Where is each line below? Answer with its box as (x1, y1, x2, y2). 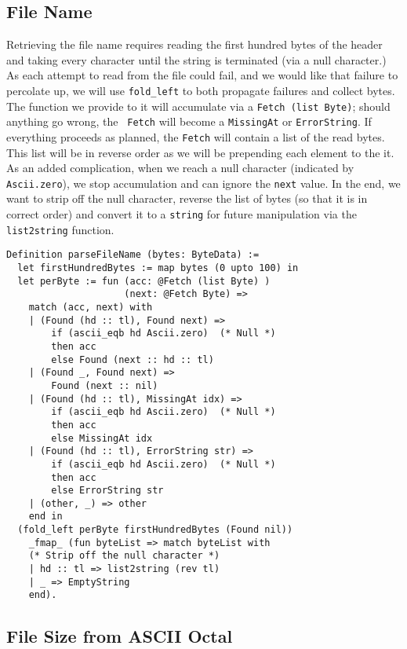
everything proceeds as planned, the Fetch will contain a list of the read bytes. (6, 128, 385, 145)
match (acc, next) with (28, 301, 153, 313)
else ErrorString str (51, 485, 164, 497)
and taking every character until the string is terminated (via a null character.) (6, 51, 387, 68)
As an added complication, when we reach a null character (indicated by (6, 159, 354, 176)
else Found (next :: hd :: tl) (51, 354, 214, 365)
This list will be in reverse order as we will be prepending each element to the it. (6, 144, 394, 160)
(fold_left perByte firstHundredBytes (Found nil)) (17, 524, 293, 536)
